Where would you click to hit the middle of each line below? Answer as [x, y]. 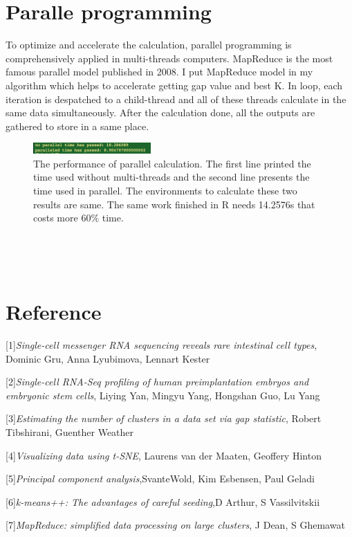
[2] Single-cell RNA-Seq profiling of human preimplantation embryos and [157, 382]
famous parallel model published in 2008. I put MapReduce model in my [159, 72]
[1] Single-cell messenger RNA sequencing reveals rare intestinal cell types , [161, 345]
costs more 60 [62, 218]
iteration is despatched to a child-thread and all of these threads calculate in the [176, 99]
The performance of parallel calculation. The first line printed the [172, 163]
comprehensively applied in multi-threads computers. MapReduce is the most [169, 58]
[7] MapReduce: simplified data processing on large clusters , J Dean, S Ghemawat [175, 525]
